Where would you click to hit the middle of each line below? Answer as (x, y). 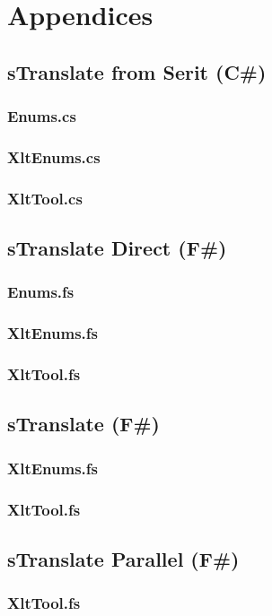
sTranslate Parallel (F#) (123, 558)
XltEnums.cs (54, 156)
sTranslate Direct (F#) (117, 248)
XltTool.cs (45, 198)
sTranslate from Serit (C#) (137, 71)
